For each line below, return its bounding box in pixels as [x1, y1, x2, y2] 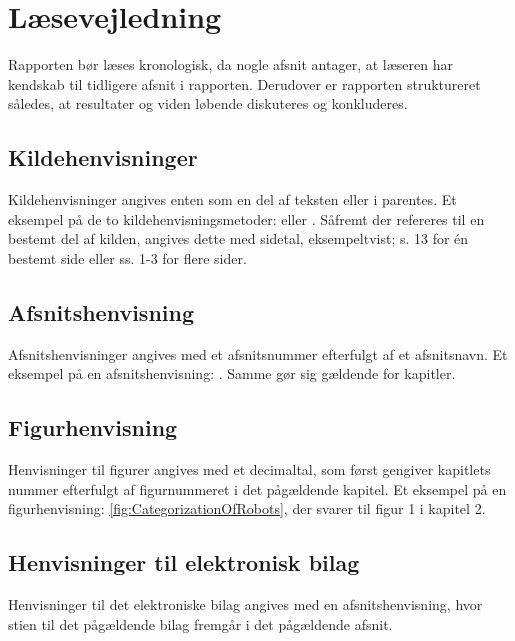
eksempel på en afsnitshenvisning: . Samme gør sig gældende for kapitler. [8, 363, 456, 384]
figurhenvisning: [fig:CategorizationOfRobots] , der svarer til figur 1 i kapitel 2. [8, 498, 486, 519]
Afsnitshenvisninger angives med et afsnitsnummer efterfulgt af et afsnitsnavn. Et [8, 343, 508, 364]
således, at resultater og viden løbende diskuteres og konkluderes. [8, 93, 408, 114]
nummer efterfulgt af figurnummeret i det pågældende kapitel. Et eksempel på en [8, 478, 507, 499]
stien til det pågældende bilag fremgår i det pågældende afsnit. [8, 613, 393, 634]
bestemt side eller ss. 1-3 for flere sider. [8, 247, 247, 268]
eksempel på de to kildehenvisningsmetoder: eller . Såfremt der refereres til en [8, 208, 485, 229]
